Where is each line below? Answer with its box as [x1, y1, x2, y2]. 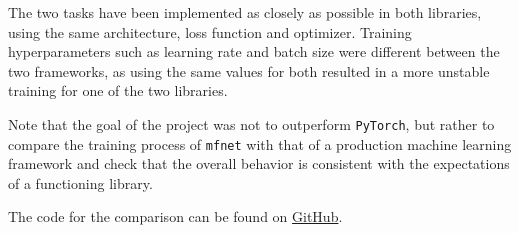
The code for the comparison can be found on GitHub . [8, 206, 343, 227]
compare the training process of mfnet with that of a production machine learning [8, 133, 512, 154]
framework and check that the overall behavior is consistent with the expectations [8, 153, 510, 174]
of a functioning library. [8, 172, 153, 193]
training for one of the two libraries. [8, 80, 228, 101]
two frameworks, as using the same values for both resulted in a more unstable [8, 60, 490, 81]
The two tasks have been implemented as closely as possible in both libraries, [8, 2, 482, 22]
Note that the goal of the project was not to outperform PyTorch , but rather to [8, 113, 495, 134]
